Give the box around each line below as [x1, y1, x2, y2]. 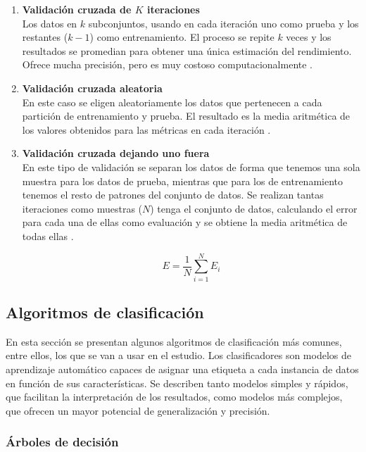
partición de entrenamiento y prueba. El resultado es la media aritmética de [22, 108, 351, 123]
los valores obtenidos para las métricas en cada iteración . [22, 122, 271, 137]
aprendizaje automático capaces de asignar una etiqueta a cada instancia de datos [6, 362, 359, 377]
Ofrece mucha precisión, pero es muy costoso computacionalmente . [22, 57, 313, 72]
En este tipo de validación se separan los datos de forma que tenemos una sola [22, 159, 360, 174]
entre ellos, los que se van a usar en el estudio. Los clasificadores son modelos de [6, 348, 351, 363]
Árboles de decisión [6, 433, 119, 451]
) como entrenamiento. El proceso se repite [89, 30, 274, 44]
